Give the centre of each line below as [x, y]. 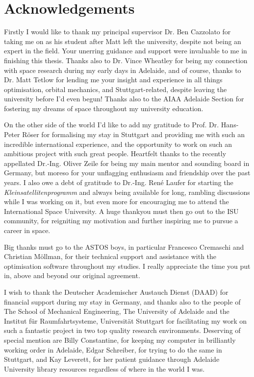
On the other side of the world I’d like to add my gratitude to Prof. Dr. [112, 125]
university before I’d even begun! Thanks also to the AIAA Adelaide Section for [124, 99]
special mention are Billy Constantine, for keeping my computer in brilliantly [120, 340]
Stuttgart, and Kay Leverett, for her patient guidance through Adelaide [112, 359]
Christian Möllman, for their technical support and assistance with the [110, 256]
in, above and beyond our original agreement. [72, 275]
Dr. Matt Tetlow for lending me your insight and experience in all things [113, 80]
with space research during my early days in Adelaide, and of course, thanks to [123, 70]
